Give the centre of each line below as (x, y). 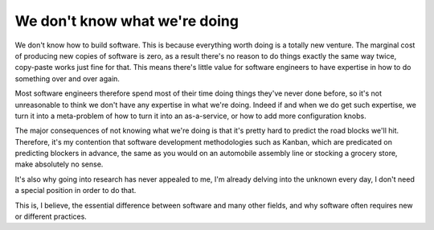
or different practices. (51, 216)
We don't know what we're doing (127, 21)
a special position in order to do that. (76, 191)
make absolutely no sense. (59, 164)
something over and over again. (68, 78)
